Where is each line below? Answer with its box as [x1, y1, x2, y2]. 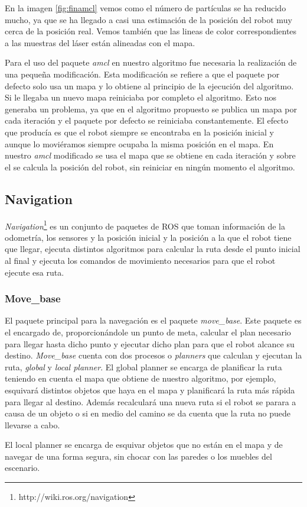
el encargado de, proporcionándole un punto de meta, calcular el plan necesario [5, 325, 291, 338]
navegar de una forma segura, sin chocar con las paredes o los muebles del [5, 450, 272, 462]
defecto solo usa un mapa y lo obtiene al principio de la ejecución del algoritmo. [5, 79, 294, 92]
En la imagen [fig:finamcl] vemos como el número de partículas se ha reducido [5, 2, 286, 14]
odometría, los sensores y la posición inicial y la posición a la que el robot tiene [5, 231, 292, 243]
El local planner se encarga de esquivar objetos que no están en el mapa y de [5, 438, 283, 451]
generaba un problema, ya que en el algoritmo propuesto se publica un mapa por [5, 102, 298, 115]
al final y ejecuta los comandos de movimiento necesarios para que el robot [5, 254, 276, 266]
